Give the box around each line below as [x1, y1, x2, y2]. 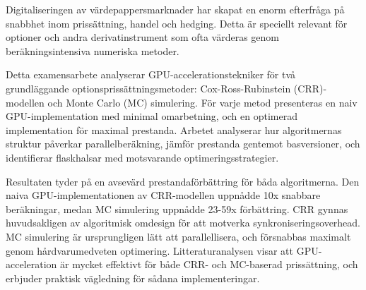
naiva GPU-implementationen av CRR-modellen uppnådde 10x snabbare [6, 188, 321, 203]
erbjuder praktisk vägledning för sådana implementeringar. [6, 270, 260, 285]
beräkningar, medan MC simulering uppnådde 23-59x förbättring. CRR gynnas [6, 201, 348, 216]
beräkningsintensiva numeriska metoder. [6, 43, 179, 58]
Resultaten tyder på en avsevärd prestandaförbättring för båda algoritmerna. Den [6, 174, 360, 188]
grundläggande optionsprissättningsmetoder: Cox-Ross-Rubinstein [6, 80, 291, 95]
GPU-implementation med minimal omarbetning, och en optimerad [6, 109, 297, 123]
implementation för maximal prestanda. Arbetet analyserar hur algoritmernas [6, 122, 342, 137]
